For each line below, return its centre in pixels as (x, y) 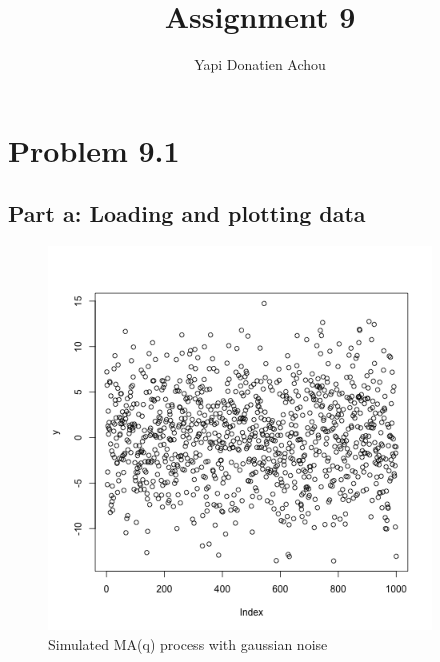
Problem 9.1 (94, 149)
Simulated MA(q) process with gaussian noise (188, 643)
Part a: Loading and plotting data (187, 213)
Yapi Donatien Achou (260, 64)
